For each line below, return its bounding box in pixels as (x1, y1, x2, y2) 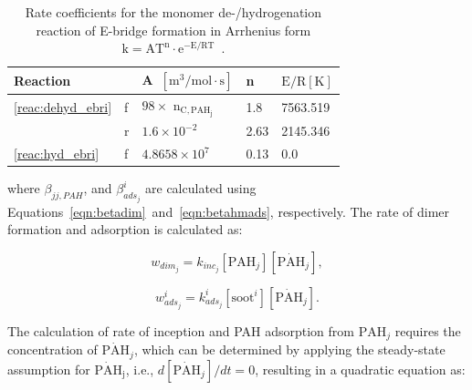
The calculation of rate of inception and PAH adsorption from (7, 321, 354, 340)
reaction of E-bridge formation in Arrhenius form (36, 20, 311, 39)
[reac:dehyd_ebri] (14, 97, 112, 116)
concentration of (7, 340, 98, 359)
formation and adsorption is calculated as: (7, 220, 243, 239)
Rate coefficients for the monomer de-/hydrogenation (25, 3, 322, 21)
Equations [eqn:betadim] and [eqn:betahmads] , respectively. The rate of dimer (7, 201, 450, 221)
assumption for (7, 359, 90, 378)
